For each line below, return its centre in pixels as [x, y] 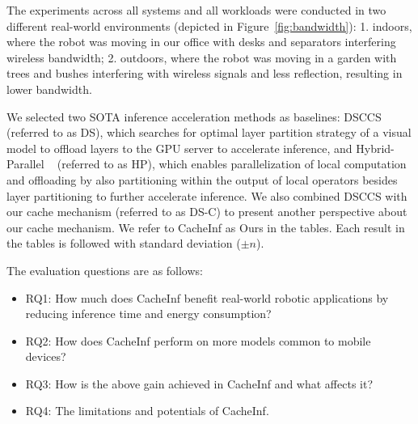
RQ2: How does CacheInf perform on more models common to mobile [198, 340]
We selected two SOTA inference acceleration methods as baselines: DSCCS [194, 116]
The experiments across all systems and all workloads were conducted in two [196, 10]
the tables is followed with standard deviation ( [124, 243]
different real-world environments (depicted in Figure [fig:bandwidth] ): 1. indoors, [209, 25]
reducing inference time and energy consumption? [148, 314]
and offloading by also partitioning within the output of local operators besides [202, 179]
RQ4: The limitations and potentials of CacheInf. [147, 411]
